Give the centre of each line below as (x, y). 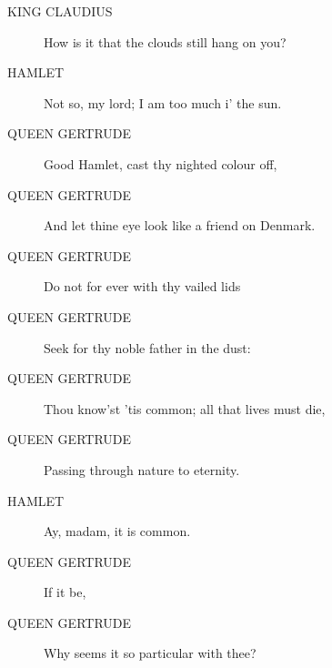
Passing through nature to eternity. (142, 469)
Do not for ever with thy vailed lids (142, 286)
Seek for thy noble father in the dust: (147, 347)
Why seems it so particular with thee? (150, 653)
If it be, (65, 592)
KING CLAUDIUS (60, 11)
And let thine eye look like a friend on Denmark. (180, 225)
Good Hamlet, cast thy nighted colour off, (161, 163)
